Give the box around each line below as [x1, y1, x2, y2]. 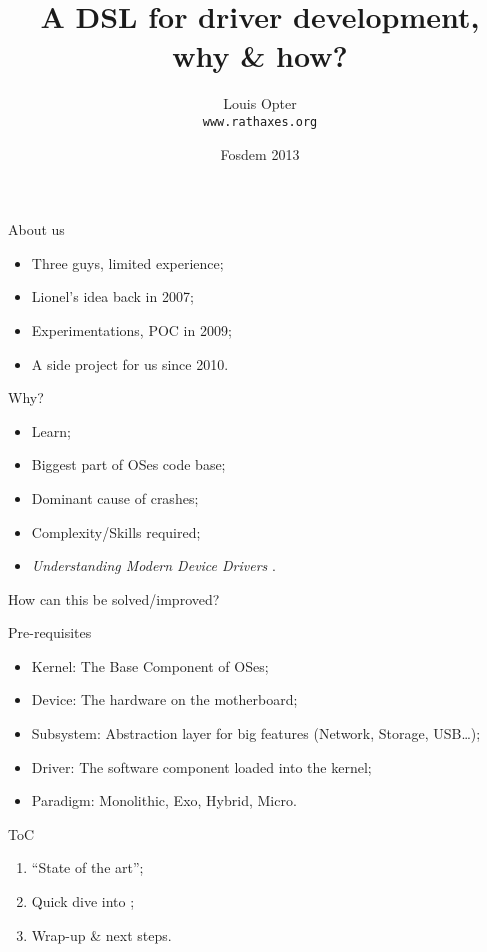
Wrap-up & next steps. [31, 924, 172, 945]
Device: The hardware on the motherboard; [31, 689, 298, 710]
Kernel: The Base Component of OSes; [31, 655, 269, 676]
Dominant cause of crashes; [31, 487, 199, 508]
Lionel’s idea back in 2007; [31, 286, 194, 307]
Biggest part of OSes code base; [31, 454, 226, 475]
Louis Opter [223, 93, 297, 114]
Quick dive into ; [31, 891, 135, 912]
